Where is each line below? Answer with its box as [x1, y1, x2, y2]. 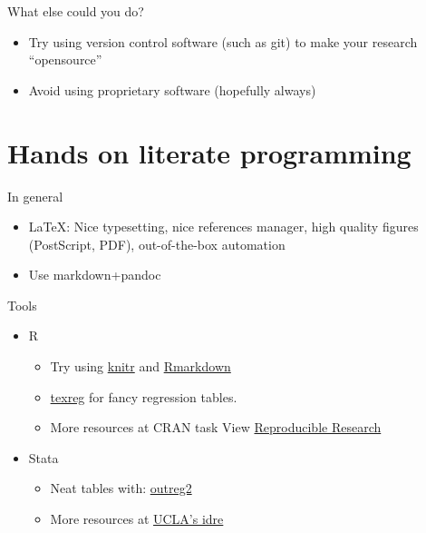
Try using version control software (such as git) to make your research [28, 32, 418, 51]
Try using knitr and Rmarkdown [50, 357, 231, 376]
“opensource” [28, 50, 102, 69]
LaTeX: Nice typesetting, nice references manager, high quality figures [28, 217, 419, 236]
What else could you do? [7, 2, 144, 20]
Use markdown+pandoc [28, 265, 161, 284]
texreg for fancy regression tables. [50, 387, 237, 406]
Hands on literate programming [7, 133, 411, 171]
